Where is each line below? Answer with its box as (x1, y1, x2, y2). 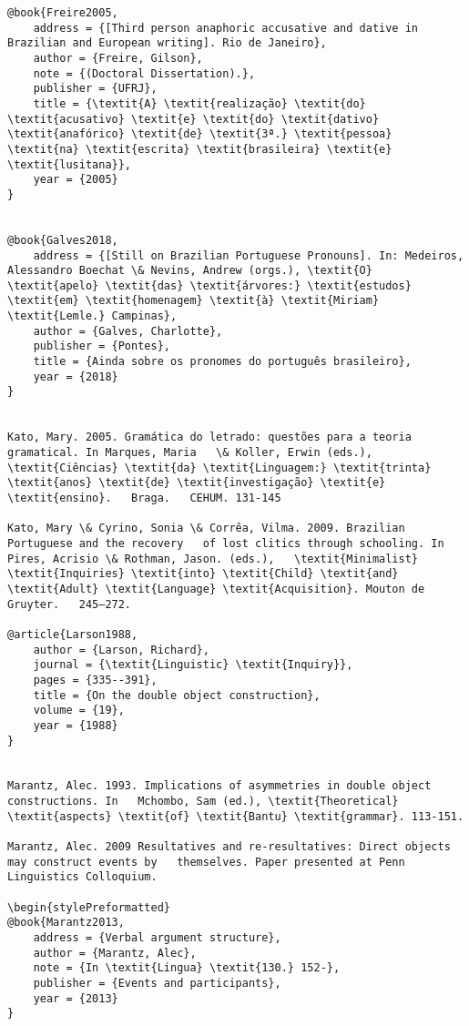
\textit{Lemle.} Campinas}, (7, 310, 178, 323)
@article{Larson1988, (7, 627, 138, 641)
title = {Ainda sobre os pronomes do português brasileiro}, (33, 355, 412, 369)
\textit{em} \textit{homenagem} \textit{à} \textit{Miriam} (7, 294, 380, 308)
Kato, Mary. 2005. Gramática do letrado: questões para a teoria (7, 431, 412, 444)
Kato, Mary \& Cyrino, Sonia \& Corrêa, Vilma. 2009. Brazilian (7, 522, 405, 535)
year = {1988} (33, 718, 118, 732)
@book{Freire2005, (7, 6, 118, 19)
